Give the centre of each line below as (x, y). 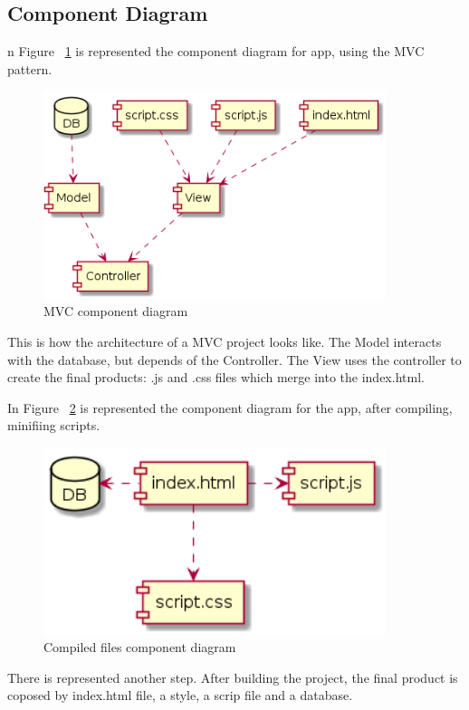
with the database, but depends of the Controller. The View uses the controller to (234, 359)
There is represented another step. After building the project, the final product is (233, 677)
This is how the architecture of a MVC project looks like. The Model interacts (225, 342)
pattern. (30, 68)
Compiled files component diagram (140, 647)
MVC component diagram (116, 311)
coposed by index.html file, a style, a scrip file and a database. (180, 695)
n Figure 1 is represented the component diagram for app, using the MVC (216, 51)
